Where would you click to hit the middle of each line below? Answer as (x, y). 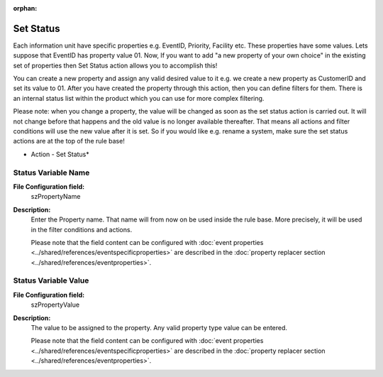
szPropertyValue (55, 305)
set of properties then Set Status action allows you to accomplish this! (115, 65)
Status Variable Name (51, 173)
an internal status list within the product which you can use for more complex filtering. (139, 98)
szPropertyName (56, 197)
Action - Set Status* (60, 154)
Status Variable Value (51, 280)
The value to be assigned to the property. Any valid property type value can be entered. (159, 328)
